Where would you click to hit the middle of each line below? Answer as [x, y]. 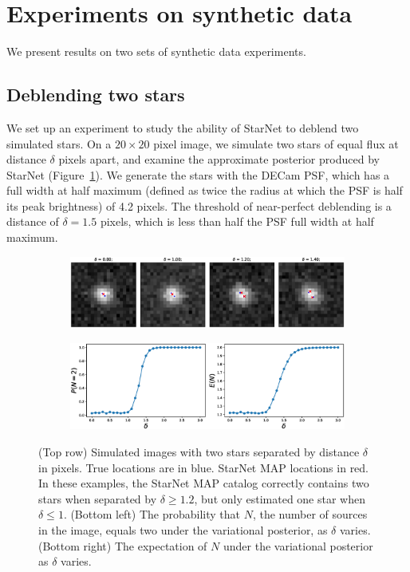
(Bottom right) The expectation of [123, 545]
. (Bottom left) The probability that [152, 514]
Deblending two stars [96, 95]
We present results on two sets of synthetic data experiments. [156, 51]
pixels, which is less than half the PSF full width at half [237, 221]
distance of [33, 221]
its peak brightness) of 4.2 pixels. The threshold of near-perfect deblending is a [199, 205]
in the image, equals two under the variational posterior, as [183, 530]
